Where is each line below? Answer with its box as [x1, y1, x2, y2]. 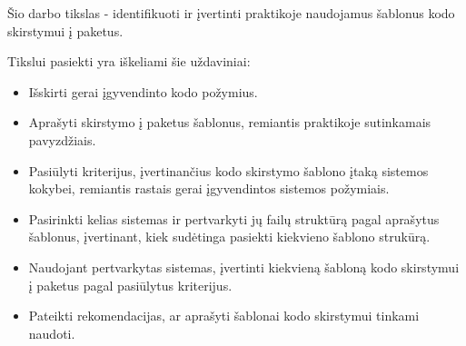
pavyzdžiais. [28, 130, 96, 149]
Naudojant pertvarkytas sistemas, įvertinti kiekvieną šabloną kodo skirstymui [28, 257, 460, 276]
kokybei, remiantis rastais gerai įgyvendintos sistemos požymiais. [28, 179, 390, 198]
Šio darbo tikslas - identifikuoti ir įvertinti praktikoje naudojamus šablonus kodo [7, 4, 455, 22]
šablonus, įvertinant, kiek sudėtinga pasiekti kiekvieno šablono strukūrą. [28, 227, 431, 246]
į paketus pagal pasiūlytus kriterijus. [28, 275, 233, 294]
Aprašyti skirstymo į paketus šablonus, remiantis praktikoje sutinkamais [28, 113, 431, 132]
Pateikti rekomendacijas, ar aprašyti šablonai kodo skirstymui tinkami [28, 306, 420, 325]
